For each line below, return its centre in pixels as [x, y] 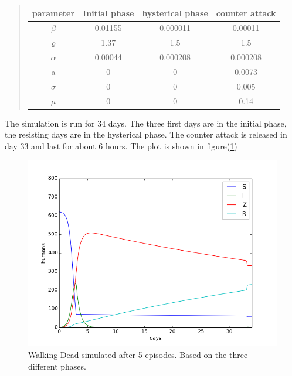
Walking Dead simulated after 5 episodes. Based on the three [138, 355]
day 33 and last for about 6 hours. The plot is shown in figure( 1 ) [121, 146]
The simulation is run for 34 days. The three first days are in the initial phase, [146, 123]
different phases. [57, 366]
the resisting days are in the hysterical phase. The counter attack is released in [146, 134]
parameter [53, 13]
